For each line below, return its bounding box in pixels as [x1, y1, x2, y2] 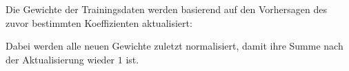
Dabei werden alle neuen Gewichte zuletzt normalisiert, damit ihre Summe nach [6, 39, 343, 53]
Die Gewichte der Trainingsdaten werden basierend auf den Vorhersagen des [6, 2, 327, 16]
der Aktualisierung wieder [6, 52, 115, 66]
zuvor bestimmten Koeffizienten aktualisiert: [6, 15, 192, 30]
